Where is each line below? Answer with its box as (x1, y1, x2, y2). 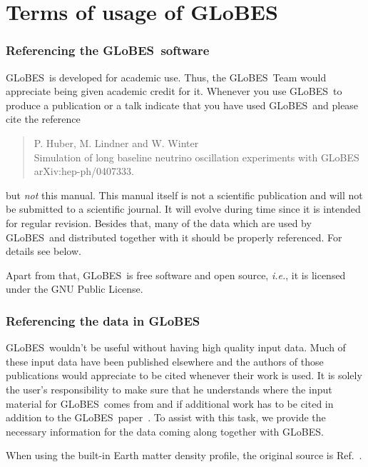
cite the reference (6, 111, 81, 126)
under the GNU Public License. (6, 281, 143, 296)
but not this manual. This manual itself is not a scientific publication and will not (6, 187, 363, 202)
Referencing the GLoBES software (6, 41, 210, 59)
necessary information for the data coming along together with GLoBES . (6, 423, 324, 438)
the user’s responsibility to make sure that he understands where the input (6, 381, 332, 396)
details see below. (6, 243, 81, 258)
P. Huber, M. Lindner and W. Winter (34, 135, 199, 150)
